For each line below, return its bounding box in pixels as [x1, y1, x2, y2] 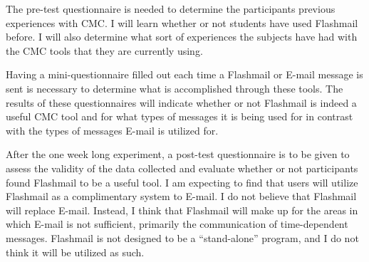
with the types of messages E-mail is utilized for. [6, 122, 219, 137]
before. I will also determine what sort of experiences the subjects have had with [6, 29, 358, 44]
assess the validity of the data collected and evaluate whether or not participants [6, 160, 358, 175]
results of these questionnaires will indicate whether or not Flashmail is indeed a [6, 95, 357, 110]
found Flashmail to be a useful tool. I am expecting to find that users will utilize [6, 174, 358, 189]
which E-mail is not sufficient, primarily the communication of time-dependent [6, 216, 348, 231]
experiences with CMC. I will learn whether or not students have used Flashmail [6, 15, 358, 30]
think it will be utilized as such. [6, 244, 145, 259]
